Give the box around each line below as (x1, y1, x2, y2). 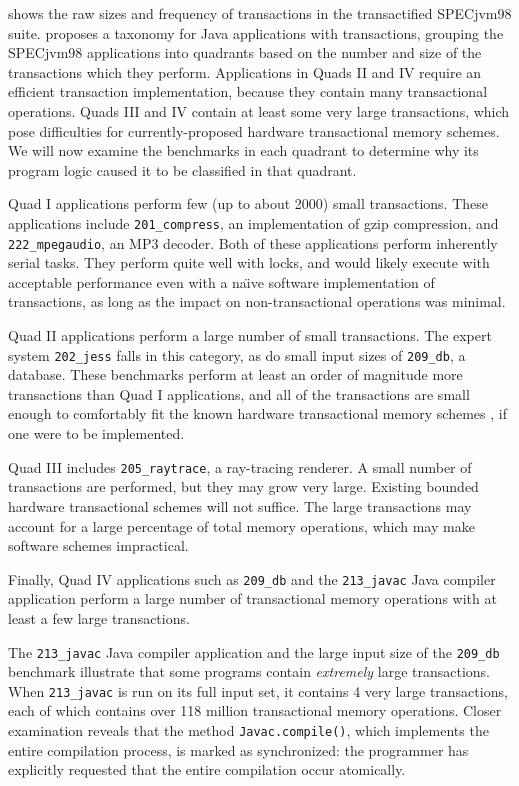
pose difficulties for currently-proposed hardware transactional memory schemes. (8, 120, 500, 141)
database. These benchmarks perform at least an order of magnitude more (8, 364, 463, 385)
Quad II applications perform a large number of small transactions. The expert (8, 325, 492, 346)
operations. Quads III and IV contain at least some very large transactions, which (8, 100, 510, 121)
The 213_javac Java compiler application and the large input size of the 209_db (8, 641, 500, 662)
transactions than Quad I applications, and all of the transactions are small (8, 383, 470, 404)
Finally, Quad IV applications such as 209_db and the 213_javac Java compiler (8, 568, 496, 589)
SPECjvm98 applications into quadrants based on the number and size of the (8, 42, 482, 63)
